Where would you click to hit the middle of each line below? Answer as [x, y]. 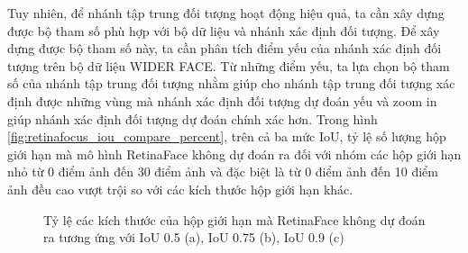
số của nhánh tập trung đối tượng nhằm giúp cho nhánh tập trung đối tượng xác [231, 83]
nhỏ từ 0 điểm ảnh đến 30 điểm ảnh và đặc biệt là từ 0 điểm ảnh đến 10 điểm [223, 172]
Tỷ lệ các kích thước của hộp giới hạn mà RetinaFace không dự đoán [234, 219]
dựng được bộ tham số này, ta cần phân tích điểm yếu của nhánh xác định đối [225, 48]
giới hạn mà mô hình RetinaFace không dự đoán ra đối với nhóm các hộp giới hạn [234, 154]
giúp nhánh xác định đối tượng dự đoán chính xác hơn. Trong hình [193, 118]
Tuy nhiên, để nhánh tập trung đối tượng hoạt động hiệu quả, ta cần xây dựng [226, 13]
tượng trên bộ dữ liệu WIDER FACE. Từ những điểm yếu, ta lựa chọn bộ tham [229, 65]
